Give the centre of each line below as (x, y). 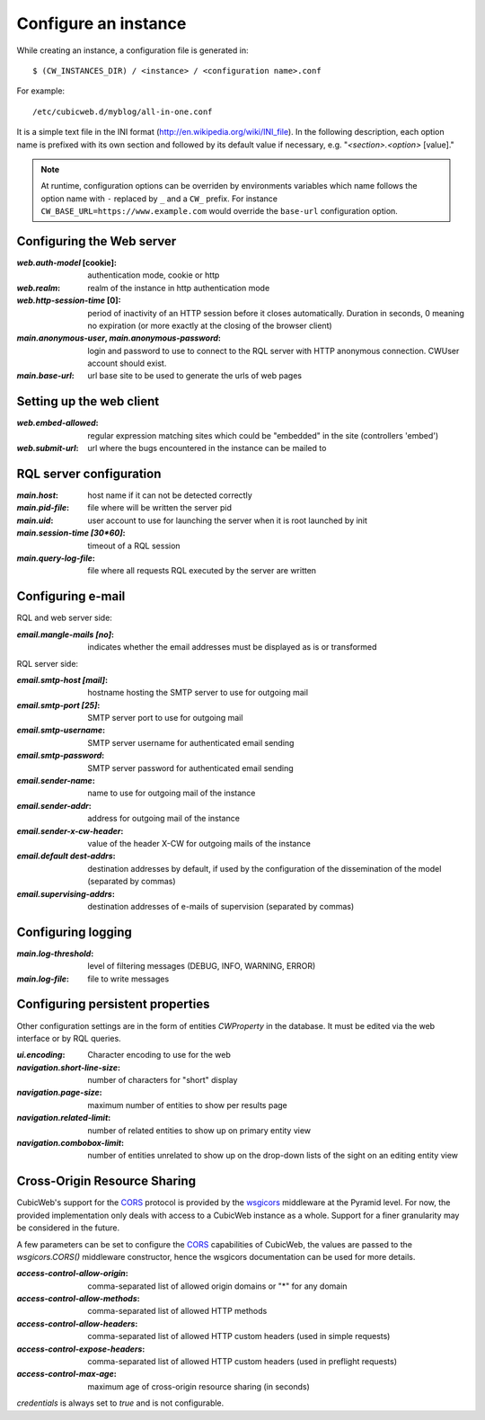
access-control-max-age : (66, 1374)
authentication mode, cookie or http (154, 275)
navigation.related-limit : (64, 1118)
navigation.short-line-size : (69, 1067)
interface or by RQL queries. (69, 1038)
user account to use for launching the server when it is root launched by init (228, 520)
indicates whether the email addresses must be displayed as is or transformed (232, 647)
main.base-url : (46, 376)
